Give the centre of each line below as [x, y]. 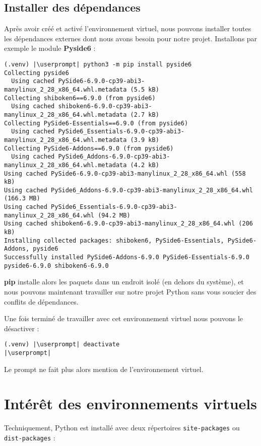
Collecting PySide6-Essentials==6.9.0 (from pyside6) [96, 123]
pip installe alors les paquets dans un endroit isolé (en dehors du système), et [124, 282]
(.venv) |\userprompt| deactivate [62, 345]
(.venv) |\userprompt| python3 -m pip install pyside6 [98, 64]
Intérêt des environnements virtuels [130, 403]
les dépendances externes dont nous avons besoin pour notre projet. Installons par [131, 38]
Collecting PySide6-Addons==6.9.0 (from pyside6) [89, 148]
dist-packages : [30, 438]
